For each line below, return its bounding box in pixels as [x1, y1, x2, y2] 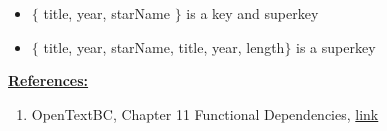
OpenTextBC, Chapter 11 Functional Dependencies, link [31, 103, 379, 124]
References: [8, 70, 89, 91]
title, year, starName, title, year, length [43, 36, 285, 57]
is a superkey [296, 36, 376, 57]
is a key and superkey [186, 3, 319, 23]
